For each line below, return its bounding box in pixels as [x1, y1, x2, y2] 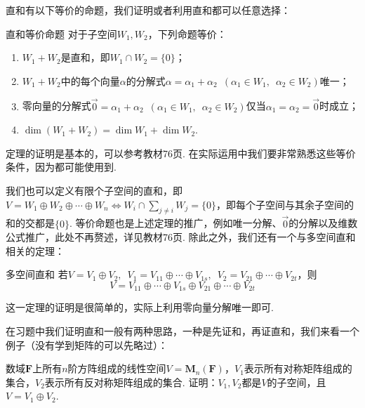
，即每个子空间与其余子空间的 [216, 197, 354, 211]
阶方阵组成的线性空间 [67, 361, 166, 376]
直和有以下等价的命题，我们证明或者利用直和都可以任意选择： [6, 3, 291, 17]
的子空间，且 [267, 374, 326, 389]
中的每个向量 [60, 73, 120, 88]
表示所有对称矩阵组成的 [244, 361, 352, 376]
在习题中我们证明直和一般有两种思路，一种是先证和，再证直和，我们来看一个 [6, 324, 359, 338]
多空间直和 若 [6, 267, 68, 282]
